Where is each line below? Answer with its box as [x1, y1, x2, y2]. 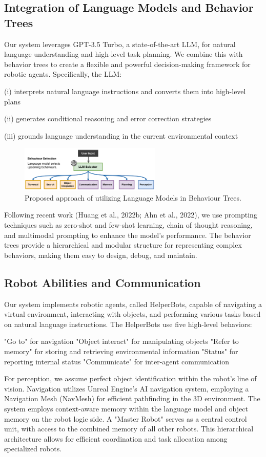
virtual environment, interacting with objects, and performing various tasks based [4, 309, 261, 319]
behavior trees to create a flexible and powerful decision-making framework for [4, 58, 251, 69]
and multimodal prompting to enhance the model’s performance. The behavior [4, 229, 251, 240]
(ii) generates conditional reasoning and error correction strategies [4, 113, 212, 124]
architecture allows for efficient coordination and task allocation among [4, 433, 228, 444]
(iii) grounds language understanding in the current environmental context [4, 130, 238, 141]
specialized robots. [4, 443, 62, 454]
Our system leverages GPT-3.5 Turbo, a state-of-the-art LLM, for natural [4, 38, 236, 49]
